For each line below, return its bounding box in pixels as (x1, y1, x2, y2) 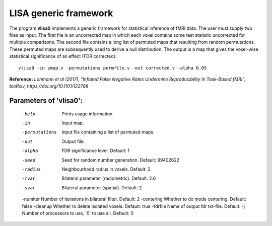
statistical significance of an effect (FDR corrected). (9, 53, 117, 59)
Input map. (61, 120, 84, 126)
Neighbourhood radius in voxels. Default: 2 (61, 166, 151, 172)
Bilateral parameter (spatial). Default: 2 (61, 184, 142, 191)
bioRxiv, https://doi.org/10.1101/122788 (9, 83, 89, 89)
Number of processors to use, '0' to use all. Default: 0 (22, 210, 133, 216)
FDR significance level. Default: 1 (61, 147, 129, 154)
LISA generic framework (9, 8, 113, 19)
